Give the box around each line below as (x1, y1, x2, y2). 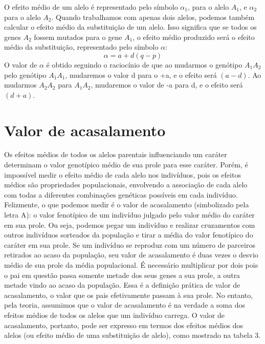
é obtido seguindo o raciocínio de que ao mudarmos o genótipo (46, 59, 242, 70)
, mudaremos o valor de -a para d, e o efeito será (91, 79, 243, 90)
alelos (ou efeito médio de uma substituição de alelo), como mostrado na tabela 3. (4, 330, 261, 340)
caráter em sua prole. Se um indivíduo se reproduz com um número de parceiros (4, 239, 255, 250)
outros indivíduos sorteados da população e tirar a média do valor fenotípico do (4, 229, 253, 240)
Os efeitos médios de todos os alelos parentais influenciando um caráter (4, 149, 227, 160)
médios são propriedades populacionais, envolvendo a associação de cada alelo (4, 179, 248, 190)
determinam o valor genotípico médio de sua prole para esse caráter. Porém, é (4, 159, 248, 170)
